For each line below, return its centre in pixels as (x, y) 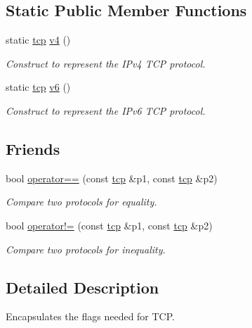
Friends (33, 148)
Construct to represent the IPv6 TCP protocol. (106, 110)
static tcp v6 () (38, 87)
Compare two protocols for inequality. (86, 249)
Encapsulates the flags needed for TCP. (90, 316)
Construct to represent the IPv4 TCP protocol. (106, 63)
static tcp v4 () (38, 40)
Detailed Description (82, 287)
